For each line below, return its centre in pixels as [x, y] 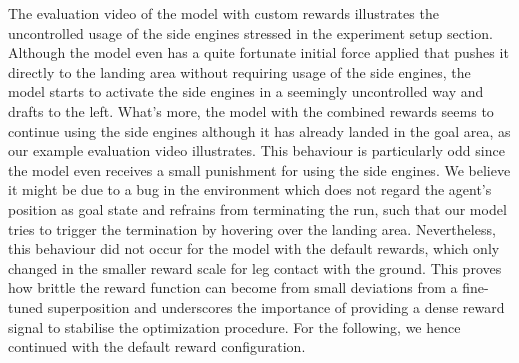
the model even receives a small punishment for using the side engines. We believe [259, 169]
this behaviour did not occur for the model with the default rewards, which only [254, 248]
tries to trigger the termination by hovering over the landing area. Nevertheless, [252, 228]
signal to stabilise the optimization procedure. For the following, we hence [234, 326]
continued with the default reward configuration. [157, 346]
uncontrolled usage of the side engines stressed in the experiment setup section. [250, 32]
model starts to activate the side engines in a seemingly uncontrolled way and [246, 91]
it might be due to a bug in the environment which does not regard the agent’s [250, 189]
